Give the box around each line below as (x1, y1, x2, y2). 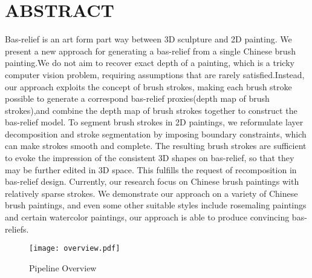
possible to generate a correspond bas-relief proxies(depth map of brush (5, 92, 270, 105)
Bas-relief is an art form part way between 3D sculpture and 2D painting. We (5, 33, 292, 45)
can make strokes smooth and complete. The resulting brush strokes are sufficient (5, 139, 307, 152)
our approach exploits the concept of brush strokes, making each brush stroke (5, 80, 292, 93)
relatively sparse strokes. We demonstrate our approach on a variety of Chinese (5, 187, 298, 199)
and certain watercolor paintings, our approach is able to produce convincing (5, 211, 290, 223)
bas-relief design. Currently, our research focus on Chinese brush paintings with (5, 175, 299, 188)
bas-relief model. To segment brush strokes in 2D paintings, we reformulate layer (5, 116, 304, 128)
